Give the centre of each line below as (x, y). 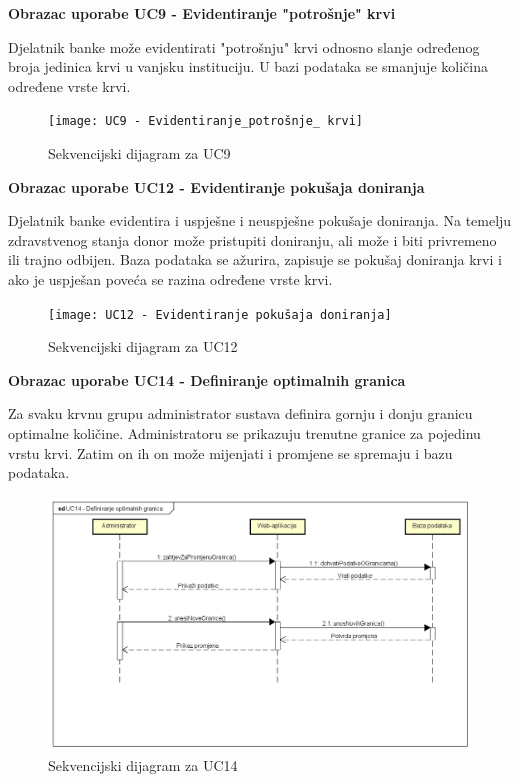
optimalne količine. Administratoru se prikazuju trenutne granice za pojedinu (244, 433)
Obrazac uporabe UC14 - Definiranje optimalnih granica (207, 379)
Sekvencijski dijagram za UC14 (143, 765)
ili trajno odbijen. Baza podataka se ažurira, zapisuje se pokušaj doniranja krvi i (255, 259)
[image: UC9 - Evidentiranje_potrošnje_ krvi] (205, 121)
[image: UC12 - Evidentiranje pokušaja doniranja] (220, 314)
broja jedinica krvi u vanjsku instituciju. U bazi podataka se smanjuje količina (248, 66)
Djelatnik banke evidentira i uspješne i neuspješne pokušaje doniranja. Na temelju (260, 220)
